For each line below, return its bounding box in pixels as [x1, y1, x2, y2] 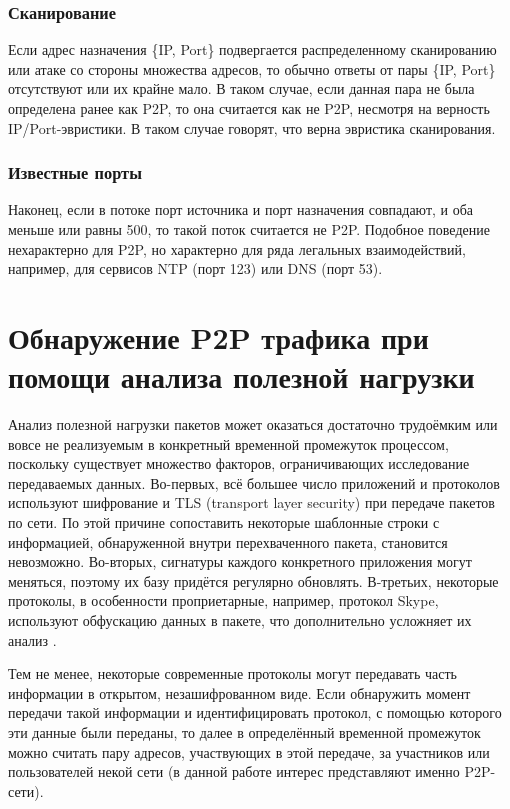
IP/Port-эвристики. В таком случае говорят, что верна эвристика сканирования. [8, 117, 496, 138]
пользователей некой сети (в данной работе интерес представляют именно [8, 761, 460, 782]
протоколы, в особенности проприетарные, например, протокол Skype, [8, 590, 439, 611]
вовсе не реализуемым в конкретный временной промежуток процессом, [8, 433, 449, 454]
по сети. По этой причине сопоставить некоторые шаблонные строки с [8, 512, 440, 533]
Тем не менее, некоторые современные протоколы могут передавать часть [8, 663, 457, 684]
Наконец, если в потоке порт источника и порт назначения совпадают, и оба [8, 199, 474, 220]
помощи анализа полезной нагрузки [8, 356, 475, 397]
